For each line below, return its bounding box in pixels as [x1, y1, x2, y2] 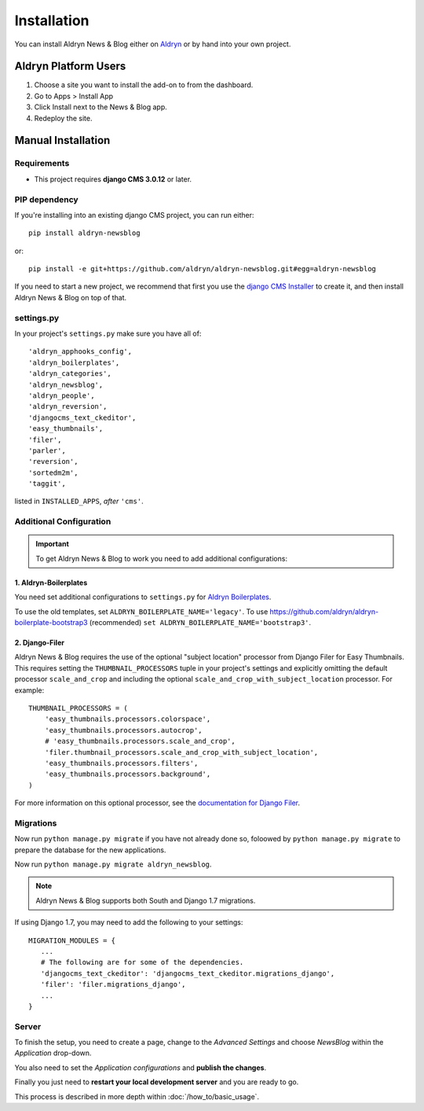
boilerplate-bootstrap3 [14, 618, 88, 627]
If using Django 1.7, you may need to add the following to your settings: [14, 918, 243, 927]
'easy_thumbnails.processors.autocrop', [44, 726, 203, 734]
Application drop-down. [14, 1048, 92, 1058]
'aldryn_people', [28, 391, 95, 400]
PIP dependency [14, 193, 79, 204]
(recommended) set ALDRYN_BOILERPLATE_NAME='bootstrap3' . [89, 618, 312, 627]
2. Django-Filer [14, 638, 64, 647]
